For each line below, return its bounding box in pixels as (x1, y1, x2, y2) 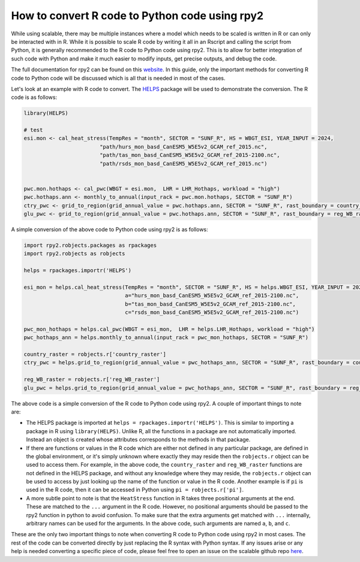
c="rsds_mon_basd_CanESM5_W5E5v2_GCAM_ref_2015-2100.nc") (125, 309, 299, 316)
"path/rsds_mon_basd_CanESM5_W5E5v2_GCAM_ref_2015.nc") (99, 160, 268, 167)
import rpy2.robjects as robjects (23, 250, 125, 257)
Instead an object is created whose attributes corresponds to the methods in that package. (26, 436, 251, 443)
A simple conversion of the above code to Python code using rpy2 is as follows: (11, 225, 208, 233)
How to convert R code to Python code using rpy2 (11, 9, 264, 22)
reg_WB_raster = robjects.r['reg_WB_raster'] (23, 376, 160, 383)
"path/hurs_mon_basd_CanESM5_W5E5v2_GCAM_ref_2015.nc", (99, 143, 268, 150)
